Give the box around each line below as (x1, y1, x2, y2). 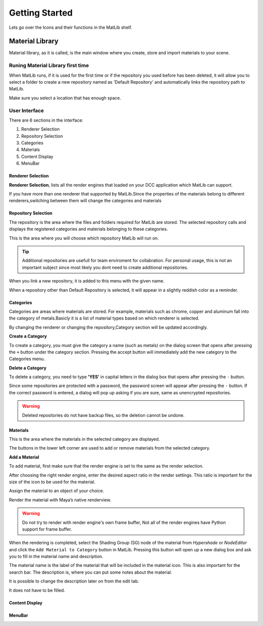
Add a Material (9, 454, 39, 460)
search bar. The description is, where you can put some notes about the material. (9, 569, 172, 575)
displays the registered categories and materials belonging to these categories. (9, 226, 168, 232)
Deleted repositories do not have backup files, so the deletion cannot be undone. (22, 412, 185, 418)
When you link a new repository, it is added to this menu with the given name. (9, 278, 165, 284)
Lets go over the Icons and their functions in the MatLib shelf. (9, 24, 132, 30)
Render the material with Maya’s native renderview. (9, 496, 112, 503)
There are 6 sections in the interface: (9, 117, 84, 123)
